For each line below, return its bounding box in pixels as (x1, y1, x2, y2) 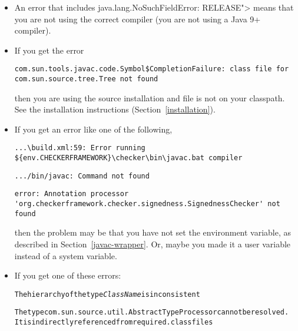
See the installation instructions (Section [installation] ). (14, 103, 216, 115)
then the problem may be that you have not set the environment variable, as (14, 226, 292, 239)
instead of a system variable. (14, 249, 117, 262)
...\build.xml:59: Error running (14, 144, 145, 153)
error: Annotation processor (14, 190, 129, 198)
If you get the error (14, 44, 84, 56)
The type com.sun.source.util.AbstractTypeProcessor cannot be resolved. (14, 308, 289, 317)
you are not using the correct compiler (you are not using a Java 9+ (14, 12, 261, 25)
